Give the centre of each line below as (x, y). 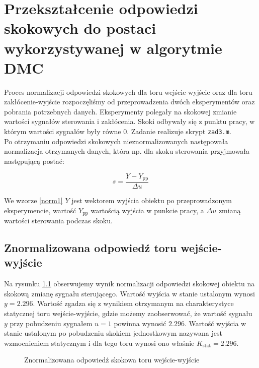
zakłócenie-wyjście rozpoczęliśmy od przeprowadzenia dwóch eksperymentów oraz (129, 102)
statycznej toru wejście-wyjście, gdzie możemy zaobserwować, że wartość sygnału (128, 313)
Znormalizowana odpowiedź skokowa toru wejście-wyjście (112, 360)
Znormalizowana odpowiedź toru (91, 248)
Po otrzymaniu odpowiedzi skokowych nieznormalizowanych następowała (116, 141)
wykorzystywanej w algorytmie (113, 48)
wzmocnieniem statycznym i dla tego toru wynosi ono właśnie (99, 343)
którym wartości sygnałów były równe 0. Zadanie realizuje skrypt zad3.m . (118, 131)
